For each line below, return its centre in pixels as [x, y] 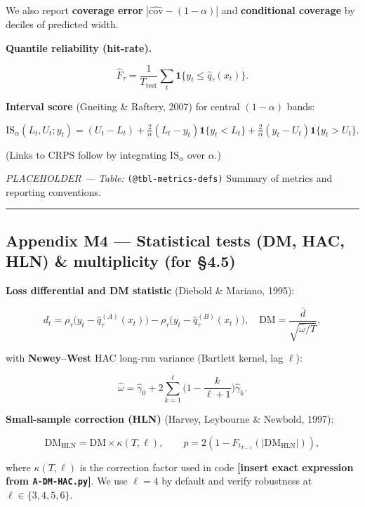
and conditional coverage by [288, 10]
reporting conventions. [53, 191]
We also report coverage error [74, 10]
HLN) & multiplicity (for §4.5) [121, 261]
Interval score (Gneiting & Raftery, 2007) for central [123, 106]
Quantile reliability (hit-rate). [79, 47]
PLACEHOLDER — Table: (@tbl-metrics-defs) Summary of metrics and [169, 178]
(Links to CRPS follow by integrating [86, 154]
